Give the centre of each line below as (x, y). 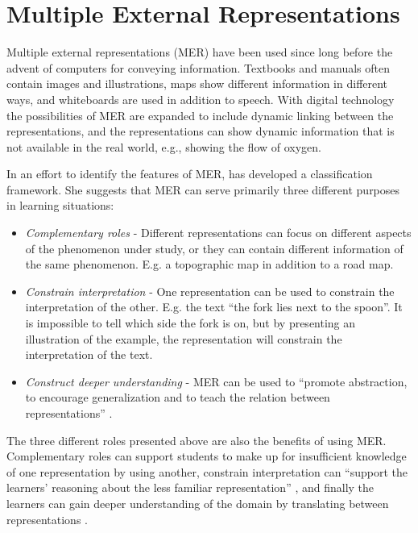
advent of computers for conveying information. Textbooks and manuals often (198, 67)
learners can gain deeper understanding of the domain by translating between (198, 503)
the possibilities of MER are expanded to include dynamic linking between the (200, 115)
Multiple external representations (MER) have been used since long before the (200, 52)
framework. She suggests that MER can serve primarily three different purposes (203, 189)
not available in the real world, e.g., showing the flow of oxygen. (164, 146)
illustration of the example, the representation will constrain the (184, 338)
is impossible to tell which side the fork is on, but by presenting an (190, 323)
